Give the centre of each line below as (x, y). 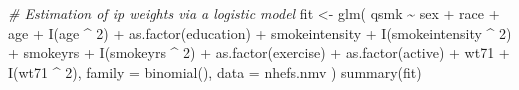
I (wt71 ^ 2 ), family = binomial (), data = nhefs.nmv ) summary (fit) (215, 71)
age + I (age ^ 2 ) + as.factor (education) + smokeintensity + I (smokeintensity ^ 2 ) (260, 32)
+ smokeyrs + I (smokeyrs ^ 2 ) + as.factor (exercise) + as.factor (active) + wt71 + (259, 52)
